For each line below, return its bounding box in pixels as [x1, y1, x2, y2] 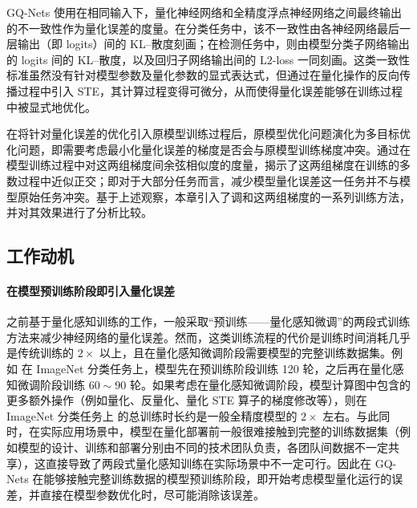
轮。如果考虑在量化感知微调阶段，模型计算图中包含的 [129, 376, 411, 392]
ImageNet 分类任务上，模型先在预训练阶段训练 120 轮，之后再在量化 [36, 360, 393, 377]
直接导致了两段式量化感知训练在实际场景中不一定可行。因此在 [45, 454, 371, 471]
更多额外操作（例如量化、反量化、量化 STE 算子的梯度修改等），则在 [6, 392, 367, 408]
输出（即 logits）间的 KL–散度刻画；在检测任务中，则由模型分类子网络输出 [17, 35, 410, 52]
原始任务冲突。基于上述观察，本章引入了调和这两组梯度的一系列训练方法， [17, 188, 411, 205]
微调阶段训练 [17, 376, 85, 392]
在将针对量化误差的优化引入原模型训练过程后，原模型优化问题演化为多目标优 [6, 125, 411, 142]
